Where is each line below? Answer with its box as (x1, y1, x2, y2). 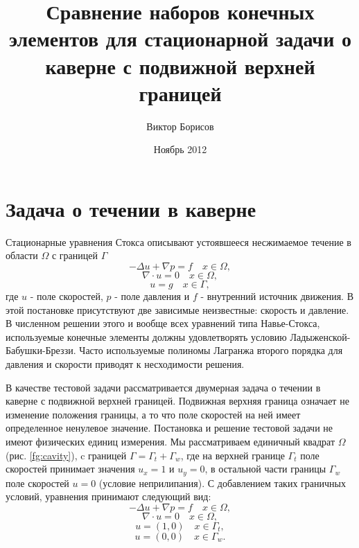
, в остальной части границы (204, 461, 326, 476)
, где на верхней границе (180, 448, 285, 462)
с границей (51, 248, 98, 263)
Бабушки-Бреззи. (6, 343, 76, 357)
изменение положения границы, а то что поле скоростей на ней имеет (6, 407, 301, 421)
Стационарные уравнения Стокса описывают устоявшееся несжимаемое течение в (6, 234, 351, 249)
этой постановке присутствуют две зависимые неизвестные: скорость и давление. (6, 302, 349, 317)
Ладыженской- (290, 329, 351, 344)
